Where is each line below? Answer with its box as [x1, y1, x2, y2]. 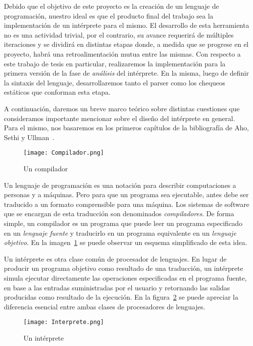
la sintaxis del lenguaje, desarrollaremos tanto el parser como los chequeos [4, 77, 225, 87]
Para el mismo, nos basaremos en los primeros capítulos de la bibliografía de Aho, [4, 122, 249, 133]
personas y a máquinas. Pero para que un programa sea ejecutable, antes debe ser [4, 189, 249, 200]
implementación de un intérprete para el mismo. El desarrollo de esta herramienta [4, 20, 249, 30]
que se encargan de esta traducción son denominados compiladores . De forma [4, 208, 234, 219]
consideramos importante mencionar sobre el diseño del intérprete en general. [4, 113, 235, 123]
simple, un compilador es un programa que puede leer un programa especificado [4, 218, 243, 228]
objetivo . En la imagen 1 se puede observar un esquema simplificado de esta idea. [4, 237, 247, 247]
